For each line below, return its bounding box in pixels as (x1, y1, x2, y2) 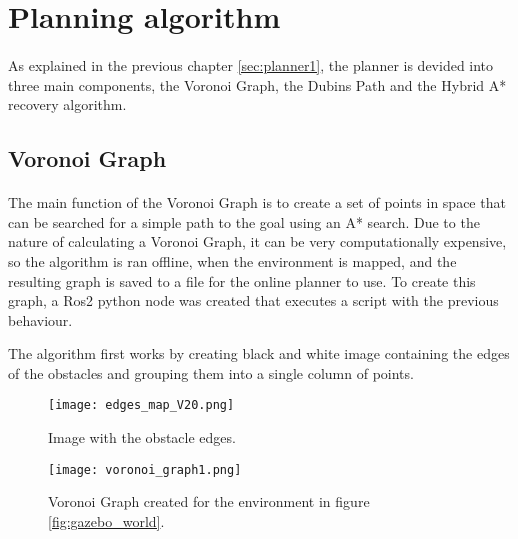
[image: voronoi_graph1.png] (48, 462, 242, 477)
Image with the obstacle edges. (48, 427, 236, 448)
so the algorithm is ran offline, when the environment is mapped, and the (8, 250, 457, 271)
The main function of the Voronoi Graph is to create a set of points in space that (8, 192, 506, 213)
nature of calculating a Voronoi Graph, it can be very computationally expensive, (8, 231, 507, 252)
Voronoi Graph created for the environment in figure (48, 491, 370, 512)
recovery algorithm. (8, 94, 127, 115)
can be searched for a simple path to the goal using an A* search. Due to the (8, 211, 480, 232)
